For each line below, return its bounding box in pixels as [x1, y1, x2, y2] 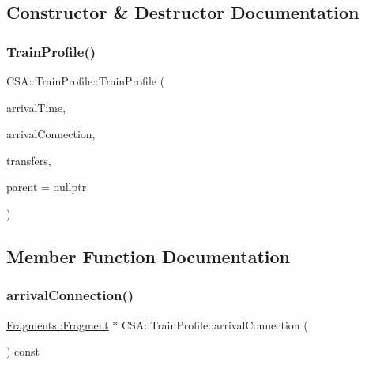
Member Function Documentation [6, 243, 291, 268]
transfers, [6, 152, 51, 168]
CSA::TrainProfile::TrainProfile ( [6, 73, 165, 88]
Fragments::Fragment [6, 316, 109, 333]
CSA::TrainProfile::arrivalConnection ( [122, 316, 308, 333]
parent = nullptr [6, 179, 87, 195]
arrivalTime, [6, 99, 66, 115]
